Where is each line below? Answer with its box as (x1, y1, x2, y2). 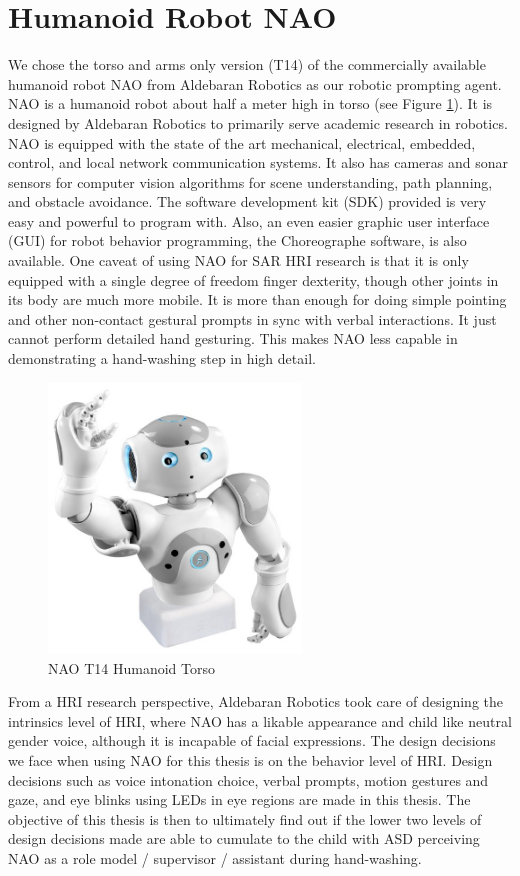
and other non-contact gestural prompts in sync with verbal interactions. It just (8, 308, 497, 329)
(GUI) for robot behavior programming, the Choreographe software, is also (8, 230, 467, 251)
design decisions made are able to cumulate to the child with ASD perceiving (8, 828, 480, 849)
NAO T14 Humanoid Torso (48, 657, 215, 678)
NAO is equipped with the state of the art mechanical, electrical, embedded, (8, 132, 476, 153)
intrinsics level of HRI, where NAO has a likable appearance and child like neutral (8, 710, 512, 731)
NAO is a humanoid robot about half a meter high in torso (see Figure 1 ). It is (8, 93, 493, 114)
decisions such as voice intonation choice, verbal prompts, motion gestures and (8, 769, 489, 790)
